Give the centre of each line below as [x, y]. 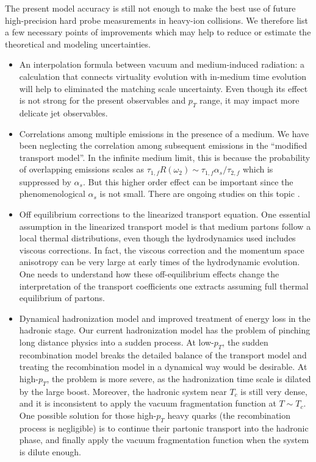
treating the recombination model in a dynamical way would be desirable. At [163, 367]
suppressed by [45, 181]
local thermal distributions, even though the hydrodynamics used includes [157, 238]
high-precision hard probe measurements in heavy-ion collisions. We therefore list [156, 20]
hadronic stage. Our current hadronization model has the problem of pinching [165, 330]
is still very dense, [274, 391]
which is [258, 169]
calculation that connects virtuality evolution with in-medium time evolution [163, 76]
